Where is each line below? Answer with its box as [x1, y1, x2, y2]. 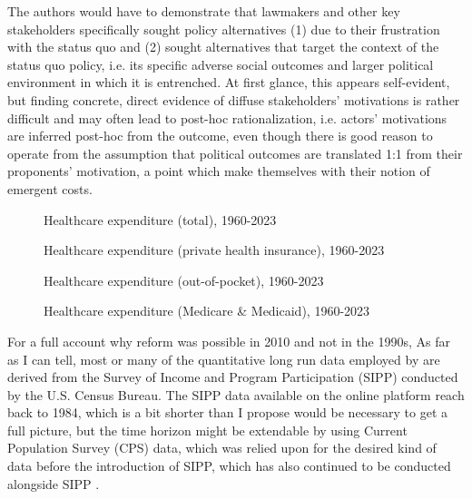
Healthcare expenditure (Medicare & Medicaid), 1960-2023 [44, 301, 370, 320]
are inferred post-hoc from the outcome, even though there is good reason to [7, 126, 433, 145]
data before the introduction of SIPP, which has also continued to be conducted [7, 456, 451, 475]
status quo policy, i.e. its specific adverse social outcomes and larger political [7, 54, 434, 73]
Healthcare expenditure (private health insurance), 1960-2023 [44, 240, 385, 259]
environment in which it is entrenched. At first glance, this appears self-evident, [7, 73, 450, 92]
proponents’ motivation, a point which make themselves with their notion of [7, 161, 430, 181]
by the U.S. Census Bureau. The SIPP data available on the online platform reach [7, 385, 465, 404]
